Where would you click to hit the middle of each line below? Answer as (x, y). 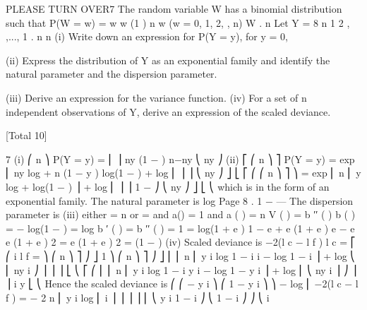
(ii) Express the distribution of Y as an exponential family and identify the (168, 60)
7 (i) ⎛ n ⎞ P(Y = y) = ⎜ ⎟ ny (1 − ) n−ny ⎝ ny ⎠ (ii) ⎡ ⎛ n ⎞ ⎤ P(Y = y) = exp (180, 159)
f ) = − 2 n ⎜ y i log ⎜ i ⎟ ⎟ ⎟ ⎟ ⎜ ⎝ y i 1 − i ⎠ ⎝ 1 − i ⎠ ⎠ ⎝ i (138, 297)
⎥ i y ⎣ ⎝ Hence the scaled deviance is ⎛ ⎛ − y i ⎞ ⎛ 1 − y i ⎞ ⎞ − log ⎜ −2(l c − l (182, 284)
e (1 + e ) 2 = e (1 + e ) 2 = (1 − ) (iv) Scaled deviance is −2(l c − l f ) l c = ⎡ (181, 242)
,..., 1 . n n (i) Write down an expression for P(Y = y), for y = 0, (147, 36)
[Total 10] (26, 135)
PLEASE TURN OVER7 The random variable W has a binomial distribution (174, 8)
